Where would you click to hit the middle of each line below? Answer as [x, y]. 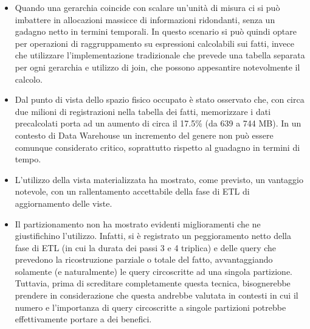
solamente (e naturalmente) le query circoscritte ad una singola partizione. [153, 271]
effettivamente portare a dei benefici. [83, 319]
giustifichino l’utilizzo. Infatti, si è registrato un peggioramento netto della [153, 236]
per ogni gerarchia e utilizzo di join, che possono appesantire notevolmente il [157, 67]
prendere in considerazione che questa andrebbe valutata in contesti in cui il [157, 295]
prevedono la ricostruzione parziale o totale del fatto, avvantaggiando [144, 259]
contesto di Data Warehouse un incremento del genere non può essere [144, 135]
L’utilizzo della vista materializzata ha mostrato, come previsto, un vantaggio [159, 179]
